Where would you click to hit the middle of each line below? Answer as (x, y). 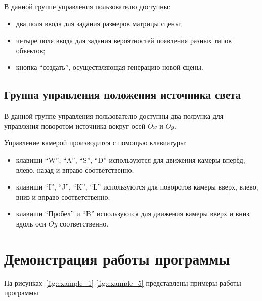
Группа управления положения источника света (123, 95)
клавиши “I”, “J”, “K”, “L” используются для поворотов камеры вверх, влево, (137, 187)
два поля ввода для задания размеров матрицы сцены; (99, 23)
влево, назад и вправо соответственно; (75, 170)
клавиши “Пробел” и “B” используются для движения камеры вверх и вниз (133, 214)
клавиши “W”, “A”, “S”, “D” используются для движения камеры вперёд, (130, 159)
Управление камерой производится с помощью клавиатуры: (96, 143)
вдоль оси (31, 223)
